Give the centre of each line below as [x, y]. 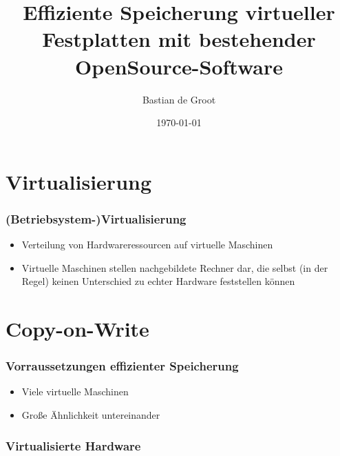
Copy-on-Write [77, 329]
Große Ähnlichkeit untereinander [91, 415]
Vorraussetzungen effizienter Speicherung [122, 366]
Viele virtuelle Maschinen [75, 391]
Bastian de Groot [179, 99]
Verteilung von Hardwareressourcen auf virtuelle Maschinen [147, 245]
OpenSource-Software [179, 66]
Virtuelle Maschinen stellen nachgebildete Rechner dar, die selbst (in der [175, 267]
